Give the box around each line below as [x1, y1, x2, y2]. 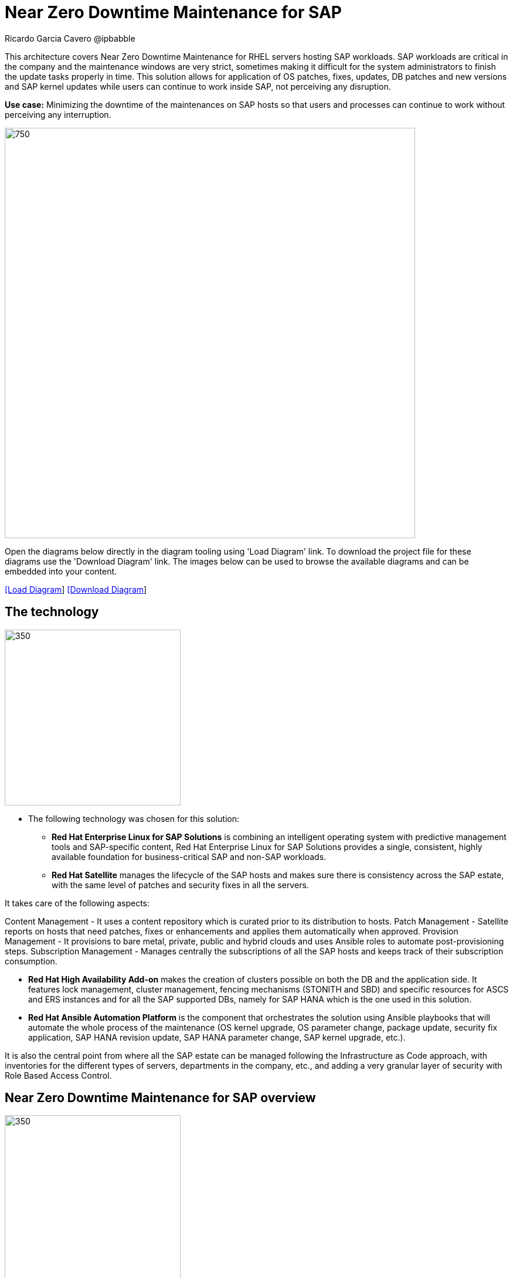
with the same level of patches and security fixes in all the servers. [52, 879, 309, 890]
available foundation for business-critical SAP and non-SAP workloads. [52, 851, 327, 862]
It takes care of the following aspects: [5, 898, 150, 908]
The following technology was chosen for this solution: [28, 813, 240, 824]
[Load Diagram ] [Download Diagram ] [5, 584, 147, 594]
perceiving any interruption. [5, 109, 111, 120]
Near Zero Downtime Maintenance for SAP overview [5, 1090, 316, 1106]
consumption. [5, 956, 57, 966]
